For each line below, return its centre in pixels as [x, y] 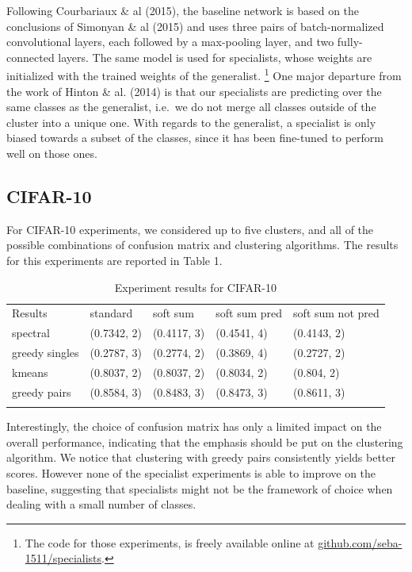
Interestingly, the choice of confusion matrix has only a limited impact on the [194, 426]
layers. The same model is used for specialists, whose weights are [215, 57]
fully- [350, 42]
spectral [31, 333]
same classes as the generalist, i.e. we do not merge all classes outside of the [191, 107]
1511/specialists [63, 558]
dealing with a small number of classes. [101, 504]
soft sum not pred [336, 313]
